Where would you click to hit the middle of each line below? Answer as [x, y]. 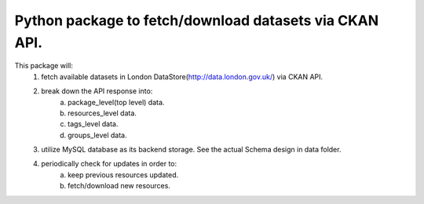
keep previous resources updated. [123, 175]
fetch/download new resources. [119, 186]
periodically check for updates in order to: [109, 164]
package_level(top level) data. [116, 102]
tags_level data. [93, 124]
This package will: [44, 66]
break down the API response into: [97, 91]
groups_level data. [97, 135]
